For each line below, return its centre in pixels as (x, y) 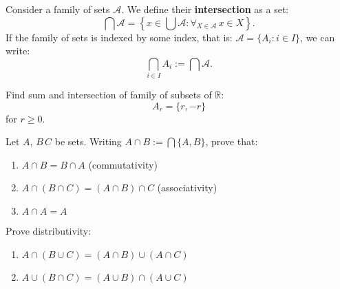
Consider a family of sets (58, 9)
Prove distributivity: (49, 231)
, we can (318, 37)
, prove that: (232, 141)
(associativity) (187, 188)
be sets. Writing (88, 141)
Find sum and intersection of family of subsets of (109, 95)
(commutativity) (123, 164)
